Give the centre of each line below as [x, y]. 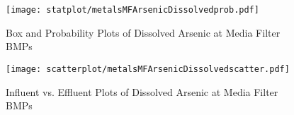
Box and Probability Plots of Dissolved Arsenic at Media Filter [143, 32]
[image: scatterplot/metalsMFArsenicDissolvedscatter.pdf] [148, 69]
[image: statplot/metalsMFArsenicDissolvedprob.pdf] [132, 10]
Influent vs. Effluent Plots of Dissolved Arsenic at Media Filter [142, 91]
